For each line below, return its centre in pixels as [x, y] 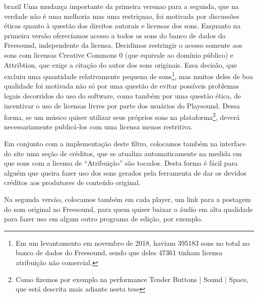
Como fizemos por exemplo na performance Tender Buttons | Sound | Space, [132, 279]
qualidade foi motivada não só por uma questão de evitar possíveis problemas [122, 86]
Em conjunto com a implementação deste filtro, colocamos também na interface [125, 144]
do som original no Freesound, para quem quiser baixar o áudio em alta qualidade [129, 209]
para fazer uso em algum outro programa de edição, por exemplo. [103, 219]
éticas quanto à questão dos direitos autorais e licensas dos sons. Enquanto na [122, 26]
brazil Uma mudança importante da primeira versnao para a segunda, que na [121, 6]
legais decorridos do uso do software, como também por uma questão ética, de [123, 96]
